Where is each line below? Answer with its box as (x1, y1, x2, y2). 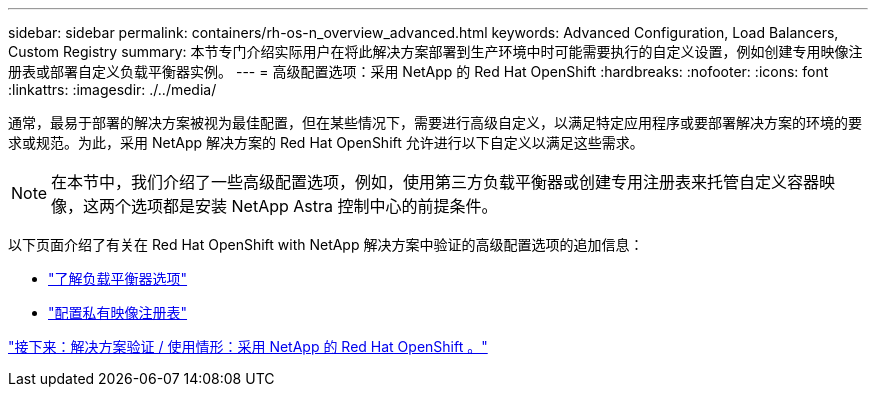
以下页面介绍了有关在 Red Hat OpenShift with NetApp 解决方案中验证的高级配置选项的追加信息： (8, 236, 644, 253)
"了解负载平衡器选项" (48, 270, 188, 287)
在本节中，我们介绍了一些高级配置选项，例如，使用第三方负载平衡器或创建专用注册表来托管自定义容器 (51, 172, 820, 192)
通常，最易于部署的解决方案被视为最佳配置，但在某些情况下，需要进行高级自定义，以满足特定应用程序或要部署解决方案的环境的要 (8, 114, 862, 131)
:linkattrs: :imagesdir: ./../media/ (8, 81, 217, 98)
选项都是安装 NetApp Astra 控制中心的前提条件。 (131, 196, 498, 216)
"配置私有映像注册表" (48, 304, 188, 321)
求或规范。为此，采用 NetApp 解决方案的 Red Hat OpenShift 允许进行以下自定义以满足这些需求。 (8, 134, 644, 151)
